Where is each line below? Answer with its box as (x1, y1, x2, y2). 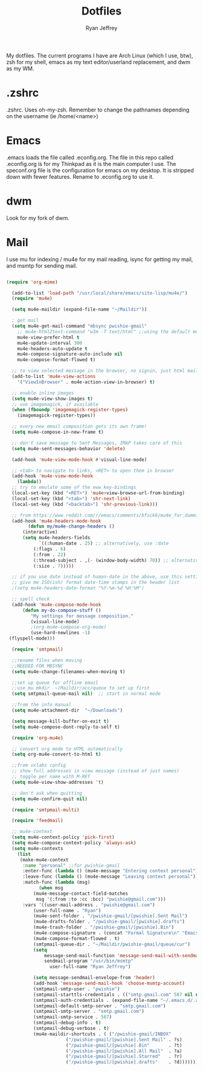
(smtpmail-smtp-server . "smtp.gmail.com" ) (33, 1009, 145, 1015)
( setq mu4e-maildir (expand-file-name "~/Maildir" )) (11, 307, 147, 313)
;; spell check (11, 596, 50, 602)
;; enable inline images (11, 390, 74, 396)
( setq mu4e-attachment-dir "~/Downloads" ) (11, 708, 123, 714)
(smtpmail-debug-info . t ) (33, 1020, 101, 1026)
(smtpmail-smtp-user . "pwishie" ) (33, 986, 120, 992)
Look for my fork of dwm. (6, 214, 69, 222)
